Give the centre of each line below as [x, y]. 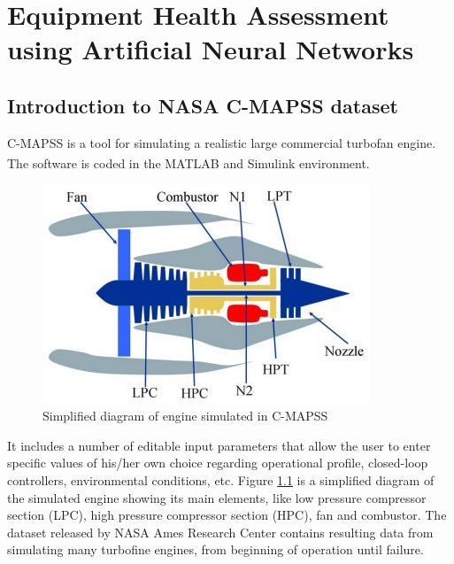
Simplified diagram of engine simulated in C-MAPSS [185, 416]
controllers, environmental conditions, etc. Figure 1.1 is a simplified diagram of [221, 479]
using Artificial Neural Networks [211, 49]
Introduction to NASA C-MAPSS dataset [203, 105]
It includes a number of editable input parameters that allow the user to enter [219, 445]
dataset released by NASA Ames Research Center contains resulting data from [220, 532]
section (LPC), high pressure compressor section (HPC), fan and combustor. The [227, 515]
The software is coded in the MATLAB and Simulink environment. [189, 163]
